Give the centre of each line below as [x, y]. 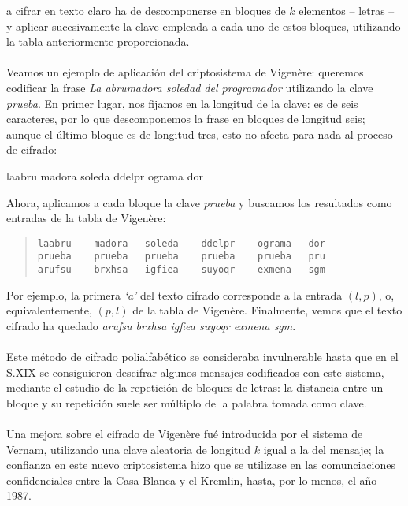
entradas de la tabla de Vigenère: [86, 218]
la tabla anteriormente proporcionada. [98, 41]
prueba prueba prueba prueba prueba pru [181, 257]
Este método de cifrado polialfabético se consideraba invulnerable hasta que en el [202, 357]
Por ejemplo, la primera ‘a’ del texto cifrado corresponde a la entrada [174, 294]
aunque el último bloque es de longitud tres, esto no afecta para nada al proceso [200, 134]
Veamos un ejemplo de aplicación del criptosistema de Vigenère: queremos [185, 72]
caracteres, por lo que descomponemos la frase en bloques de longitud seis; [186, 119]
